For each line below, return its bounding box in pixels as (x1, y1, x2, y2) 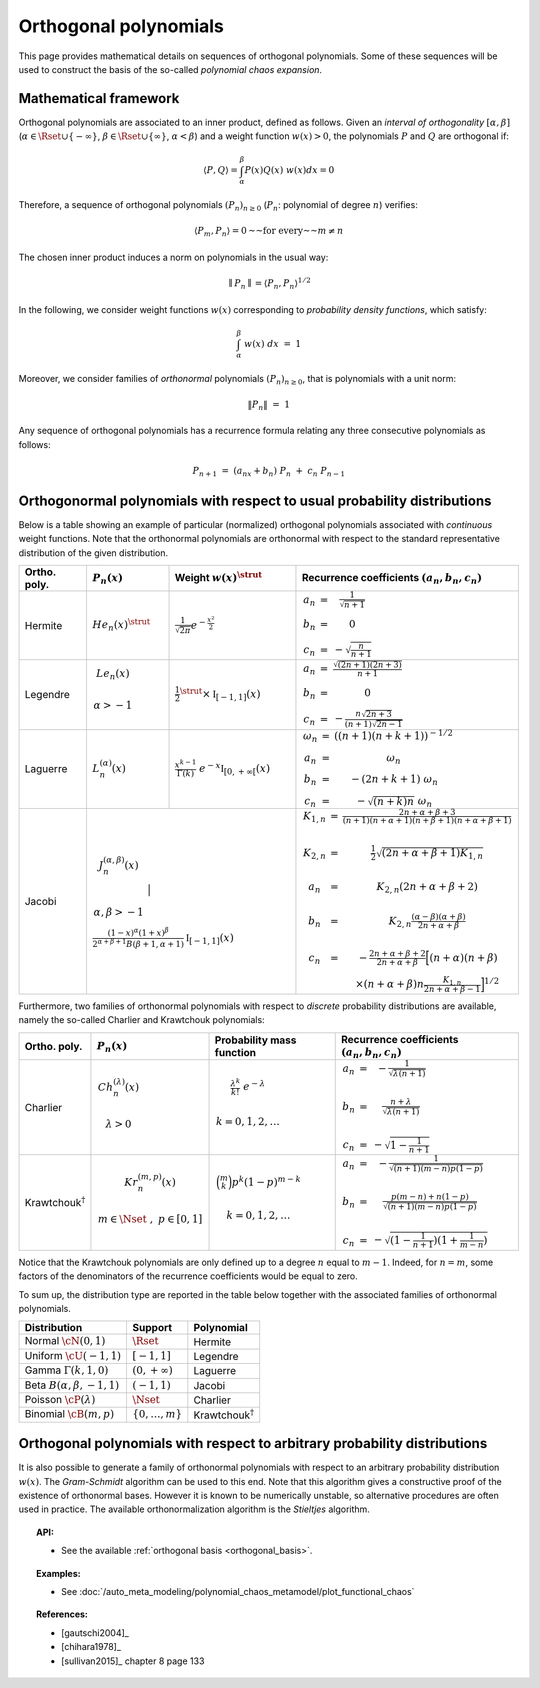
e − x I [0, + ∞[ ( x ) (198, 760, 270, 777)
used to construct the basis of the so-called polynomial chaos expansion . (18, 63, 323, 75)
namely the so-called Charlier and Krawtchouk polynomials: (18, 1014, 265, 1026)
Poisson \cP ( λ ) (24, 1392, 96, 1406)
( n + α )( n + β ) (429, 951, 499, 964)
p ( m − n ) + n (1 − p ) (390, 1191, 469, 1202)
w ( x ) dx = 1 (243, 338, 302, 349)
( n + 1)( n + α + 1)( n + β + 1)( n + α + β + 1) (342, 815, 512, 826)
